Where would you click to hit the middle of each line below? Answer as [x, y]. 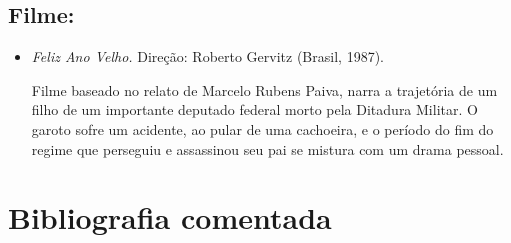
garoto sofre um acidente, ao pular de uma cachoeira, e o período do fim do [262, 128]
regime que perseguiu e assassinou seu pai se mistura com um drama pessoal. [267, 148]
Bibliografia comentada [170, 217]
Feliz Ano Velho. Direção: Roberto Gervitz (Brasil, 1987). [207, 56]
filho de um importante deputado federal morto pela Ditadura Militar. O [254, 109]
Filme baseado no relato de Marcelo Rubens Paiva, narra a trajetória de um [264, 89]
